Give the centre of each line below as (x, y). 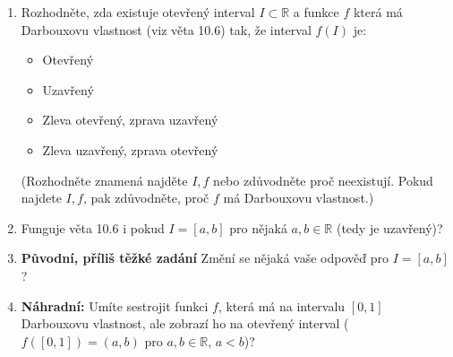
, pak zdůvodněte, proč (146, 198)
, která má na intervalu (282, 305)
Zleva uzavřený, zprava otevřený (130, 149)
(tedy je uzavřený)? (389, 227)
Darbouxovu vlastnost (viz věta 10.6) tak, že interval (166, 29)
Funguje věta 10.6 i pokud (93, 227)
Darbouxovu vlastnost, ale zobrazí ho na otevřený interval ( (185, 323)
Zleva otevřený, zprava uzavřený (130, 120)
